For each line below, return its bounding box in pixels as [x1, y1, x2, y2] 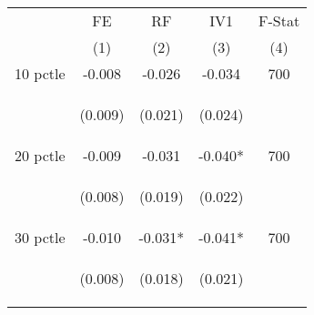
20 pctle [15, 145, 66, 166]
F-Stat [258, 10, 300, 31]
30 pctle [15, 227, 66, 248]
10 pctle [15, 63, 66, 84]
